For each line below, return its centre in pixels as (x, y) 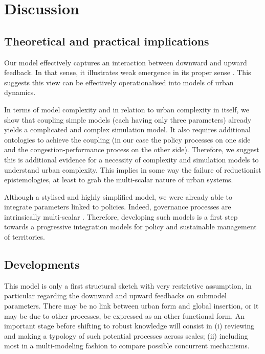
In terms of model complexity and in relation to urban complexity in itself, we (127, 109)
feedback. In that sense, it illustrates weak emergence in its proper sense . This (128, 72)
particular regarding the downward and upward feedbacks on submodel (115, 296)
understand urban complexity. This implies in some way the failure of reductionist (133, 169)
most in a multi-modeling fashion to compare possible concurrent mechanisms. (127, 346)
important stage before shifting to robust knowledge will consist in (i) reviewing (129, 326)
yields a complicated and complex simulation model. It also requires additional (127, 129)
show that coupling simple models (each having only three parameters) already (128, 119)
